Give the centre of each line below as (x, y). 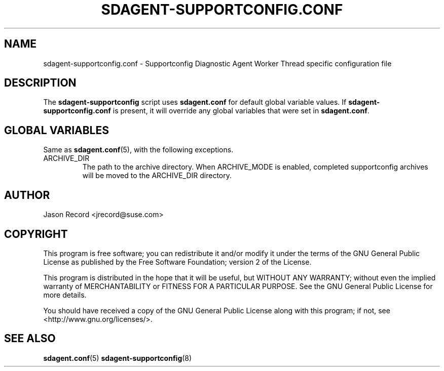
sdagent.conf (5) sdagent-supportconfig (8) (118, 358)
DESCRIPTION (40, 83)
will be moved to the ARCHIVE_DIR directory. (157, 176)
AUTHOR (27, 195)
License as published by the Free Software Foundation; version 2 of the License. (177, 262)
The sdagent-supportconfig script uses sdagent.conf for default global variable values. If (195, 102)
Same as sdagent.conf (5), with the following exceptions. (138, 150)
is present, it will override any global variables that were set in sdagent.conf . (241, 111)
